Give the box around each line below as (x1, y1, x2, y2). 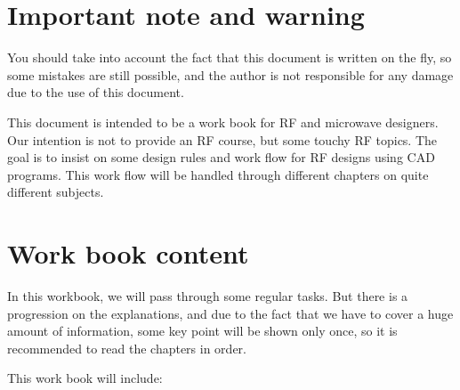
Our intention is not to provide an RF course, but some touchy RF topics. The (7, 130, 438, 149)
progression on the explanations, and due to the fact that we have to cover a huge (7, 304, 454, 322)
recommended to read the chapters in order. (7, 338, 246, 357)
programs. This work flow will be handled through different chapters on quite (7, 165, 429, 183)
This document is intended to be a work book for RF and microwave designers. (7, 112, 439, 131)
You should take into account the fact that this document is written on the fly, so (7, 48, 452, 67)
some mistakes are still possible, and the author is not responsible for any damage (7, 65, 454, 84)
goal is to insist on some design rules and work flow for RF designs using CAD (7, 148, 435, 167)
